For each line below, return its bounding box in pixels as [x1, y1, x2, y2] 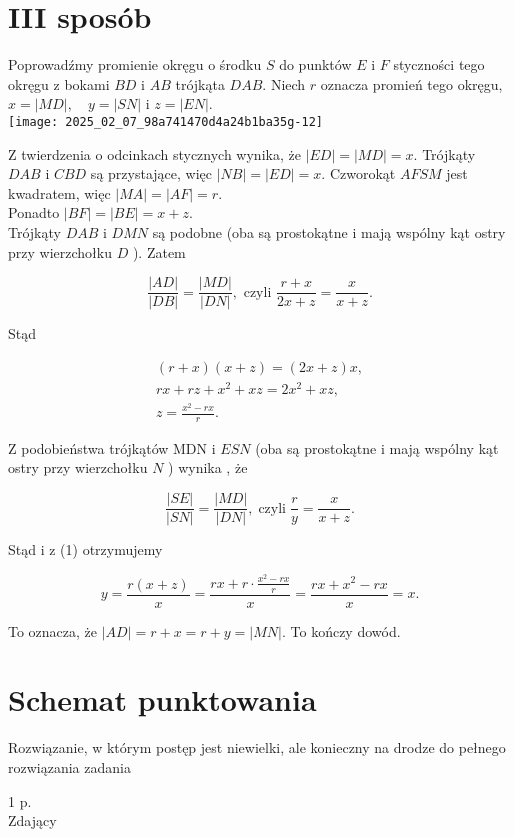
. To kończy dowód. [281, 620, 401, 641]
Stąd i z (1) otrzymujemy [8, 539, 163, 560]
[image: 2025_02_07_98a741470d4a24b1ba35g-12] [8, 114, 323, 129]
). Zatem [132, 241, 186, 262]
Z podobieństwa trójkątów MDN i [8, 437, 216, 458]
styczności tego [393, 54, 485, 75]
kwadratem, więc [8, 182, 111, 203]
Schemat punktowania [8, 679, 317, 720]
